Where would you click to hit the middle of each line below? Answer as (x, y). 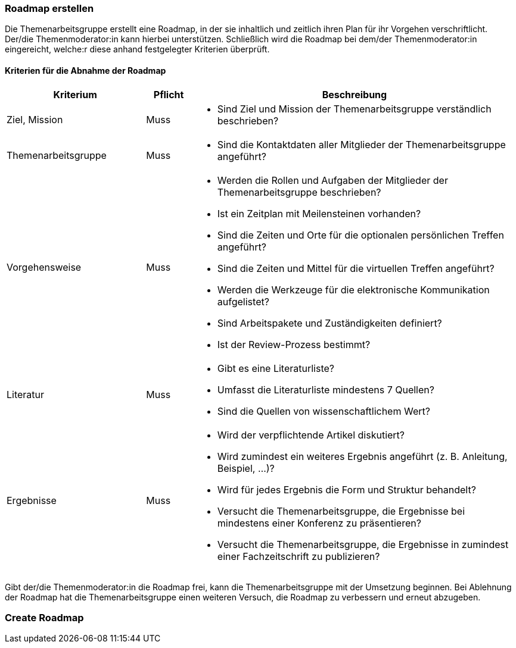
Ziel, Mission (35, 119)
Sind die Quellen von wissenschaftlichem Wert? (324, 411)
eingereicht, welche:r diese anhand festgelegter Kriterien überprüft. (137, 49)
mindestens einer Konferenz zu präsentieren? (319, 523)
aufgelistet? (243, 301)
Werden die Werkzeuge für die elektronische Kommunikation (353, 289)
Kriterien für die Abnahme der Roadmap (86, 70)
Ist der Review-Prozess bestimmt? (294, 344)
